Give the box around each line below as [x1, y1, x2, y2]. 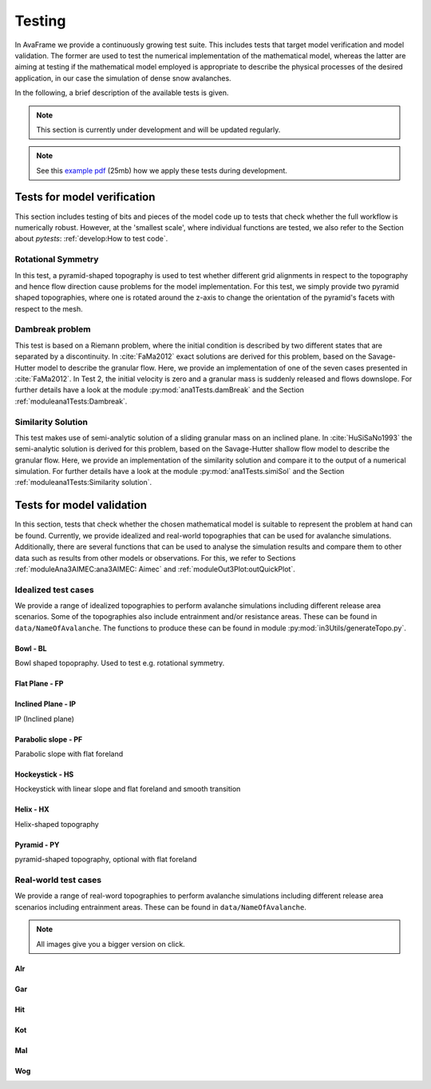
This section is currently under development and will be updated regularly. [36, 125, 281, 134]
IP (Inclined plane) [14, 713, 75, 723]
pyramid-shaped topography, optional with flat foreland [14, 855, 197, 864]
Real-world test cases [14, 874, 102, 885]
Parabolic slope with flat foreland [14, 749, 124, 759]
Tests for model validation [14, 499, 148, 512]
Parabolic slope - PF [14, 734, 83, 744]
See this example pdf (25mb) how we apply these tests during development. [36, 165, 287, 175]
